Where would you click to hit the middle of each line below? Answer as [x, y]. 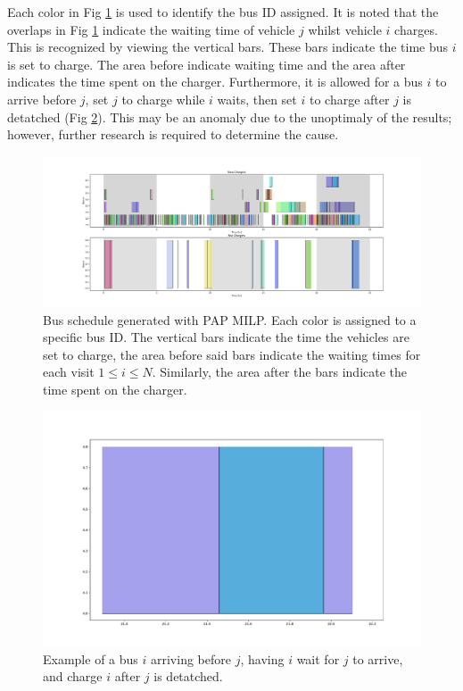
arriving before [191, 658]
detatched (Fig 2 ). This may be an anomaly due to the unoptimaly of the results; [230, 117]
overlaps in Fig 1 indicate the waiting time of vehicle [151, 29]
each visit [69, 372]
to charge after [349, 99]
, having [262, 658]
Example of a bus [91, 658]
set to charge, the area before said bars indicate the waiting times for [232, 354]
